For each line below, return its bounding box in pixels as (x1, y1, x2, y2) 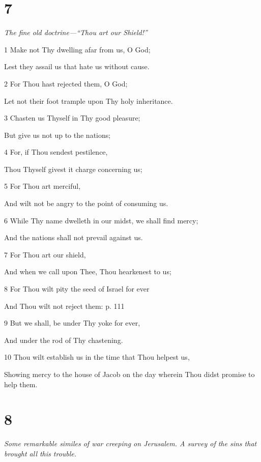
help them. (4, 379, 38, 389)
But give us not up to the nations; (4, 129, 111, 140)
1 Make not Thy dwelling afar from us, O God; (4, 44, 151, 54)
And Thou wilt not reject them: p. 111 (4, 300, 125, 311)
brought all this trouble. (4, 448, 77, 458)
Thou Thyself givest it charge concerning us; (4, 163, 142, 174)
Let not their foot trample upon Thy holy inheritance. (4, 95, 173, 106)
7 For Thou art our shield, (4, 249, 86, 259)
